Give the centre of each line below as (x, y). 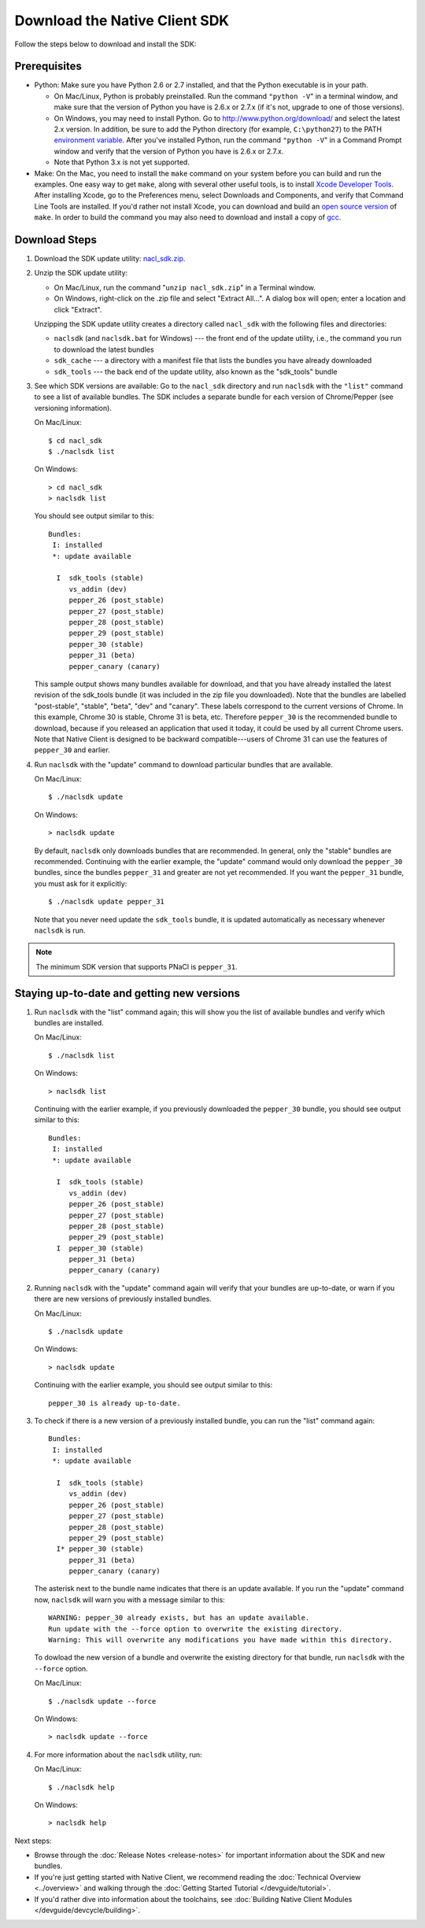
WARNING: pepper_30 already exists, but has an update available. (179, 1618)
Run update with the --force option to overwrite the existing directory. (196, 1629)
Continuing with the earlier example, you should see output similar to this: (153, 1385)
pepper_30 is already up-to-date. (115, 1403)
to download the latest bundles (104, 349)
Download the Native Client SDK (122, 20)
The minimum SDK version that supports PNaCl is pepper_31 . (137, 966)
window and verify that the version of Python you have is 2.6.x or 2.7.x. (169, 151)
